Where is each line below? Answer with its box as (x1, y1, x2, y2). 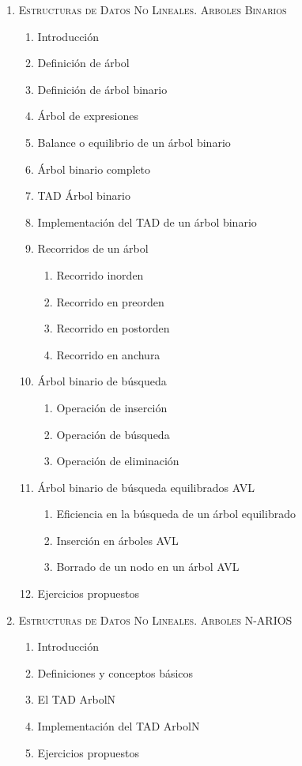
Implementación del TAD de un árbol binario (37, 213, 257, 230)
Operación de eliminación (56, 452, 179, 469)
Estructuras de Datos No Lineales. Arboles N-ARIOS (18, 611, 293, 628)
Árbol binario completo (37, 160, 151, 177)
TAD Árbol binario (37, 187, 130, 204)
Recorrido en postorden (56, 320, 170, 336)
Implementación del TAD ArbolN (37, 718, 200, 734)
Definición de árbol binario (37, 81, 168, 97)
